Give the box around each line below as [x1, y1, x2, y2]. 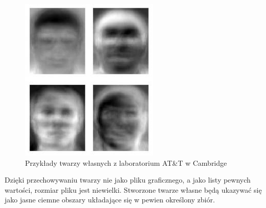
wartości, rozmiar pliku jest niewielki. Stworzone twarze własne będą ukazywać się [5, 184, 262, 195]
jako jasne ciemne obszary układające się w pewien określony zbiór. [5, 194, 215, 205]
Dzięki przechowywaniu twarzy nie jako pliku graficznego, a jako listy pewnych [5, 174, 251, 185]
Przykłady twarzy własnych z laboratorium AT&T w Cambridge [25, 157, 227, 168]
